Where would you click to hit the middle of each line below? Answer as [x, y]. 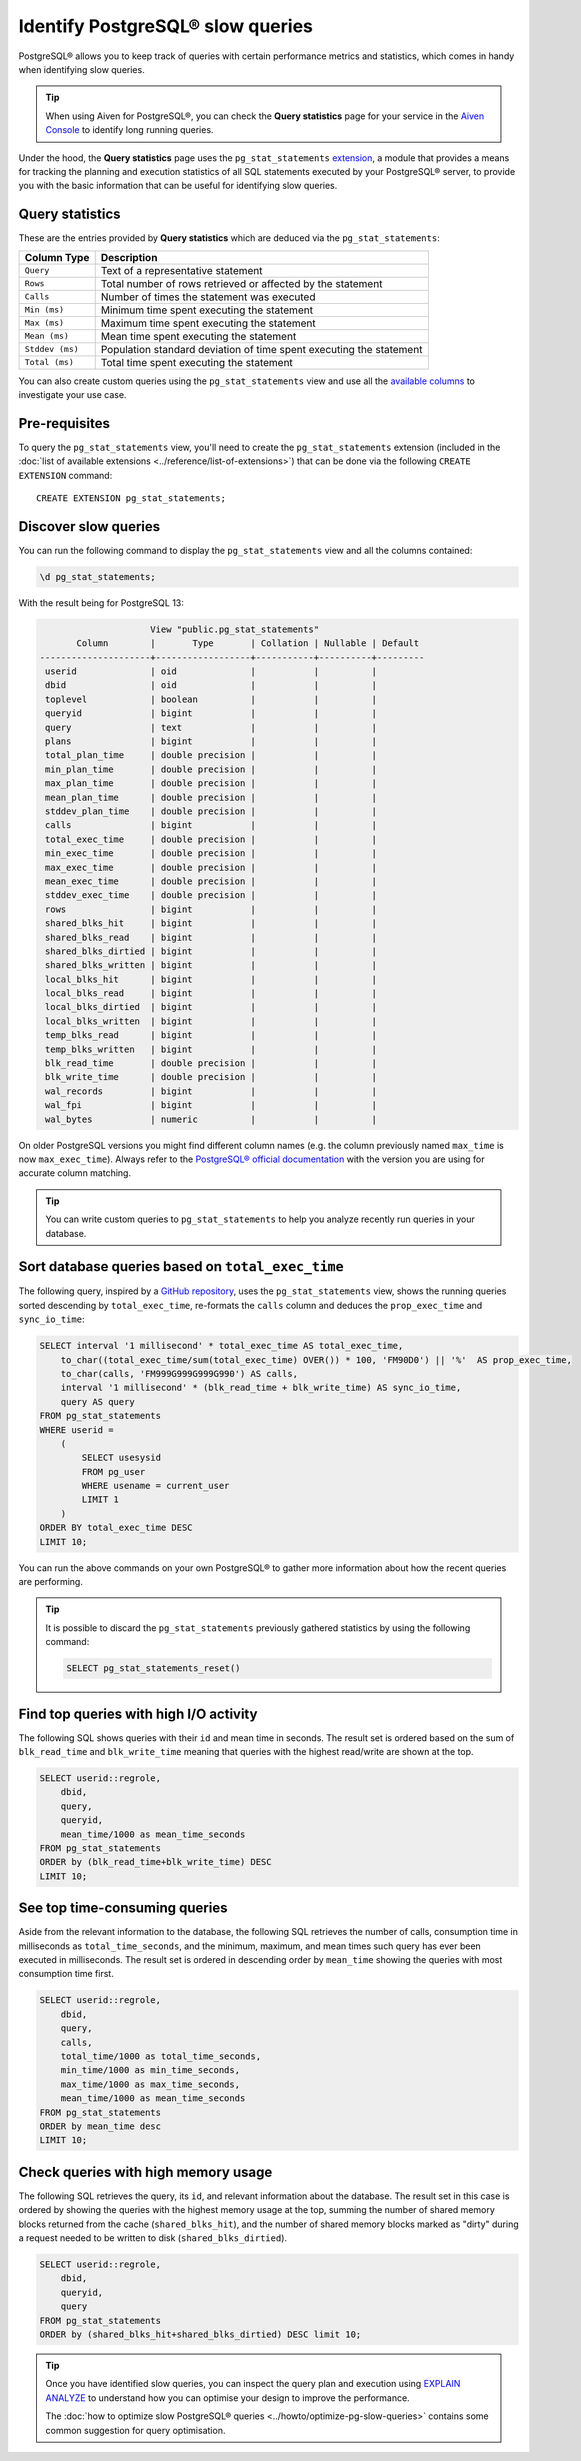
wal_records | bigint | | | [211, 1091]
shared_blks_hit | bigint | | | [211, 923]
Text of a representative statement [182, 270]
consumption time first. [66, 1974]
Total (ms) [49, 362]
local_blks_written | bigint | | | [211, 1021]
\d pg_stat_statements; [98, 576]
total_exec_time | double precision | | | [211, 839]
